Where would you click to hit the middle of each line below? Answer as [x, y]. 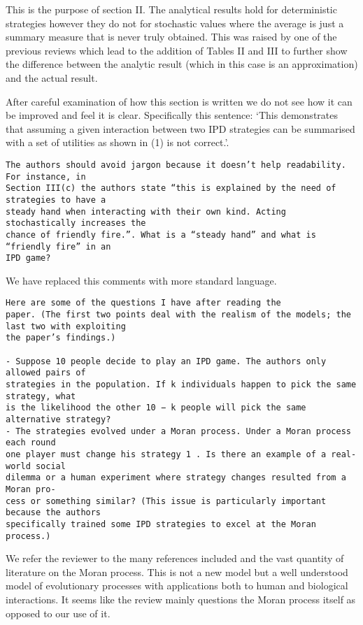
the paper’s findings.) [61, 338]
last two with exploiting [66, 326]
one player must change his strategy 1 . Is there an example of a [166, 454]
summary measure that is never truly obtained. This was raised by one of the [171, 37]
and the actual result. [52, 77]
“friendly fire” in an [58, 246]
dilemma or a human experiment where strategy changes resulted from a [176, 478]
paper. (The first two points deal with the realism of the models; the [178, 315]
